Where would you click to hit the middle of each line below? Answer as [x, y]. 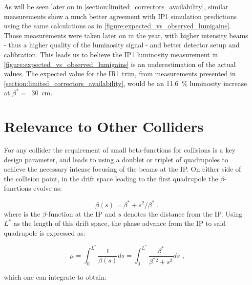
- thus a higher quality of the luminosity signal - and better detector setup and [122, 45]
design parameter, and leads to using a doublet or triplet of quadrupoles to [116, 159]
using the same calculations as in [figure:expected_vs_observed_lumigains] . [117, 26]
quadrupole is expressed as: [45, 232]
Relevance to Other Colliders [104, 126]
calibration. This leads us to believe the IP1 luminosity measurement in [111, 54]
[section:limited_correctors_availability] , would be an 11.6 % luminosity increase [126, 83]
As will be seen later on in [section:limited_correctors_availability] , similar [116, 6]
